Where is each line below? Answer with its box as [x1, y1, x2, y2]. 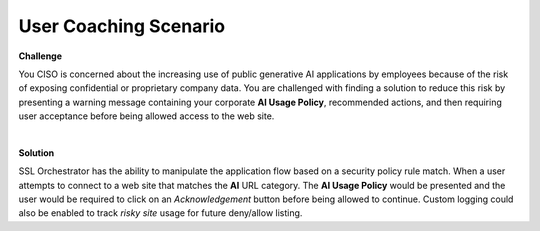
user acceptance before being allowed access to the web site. [18, 110, 275, 122]
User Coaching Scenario [18, 15, 226, 37]
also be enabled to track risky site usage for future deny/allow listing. [18, 207, 303, 219]
